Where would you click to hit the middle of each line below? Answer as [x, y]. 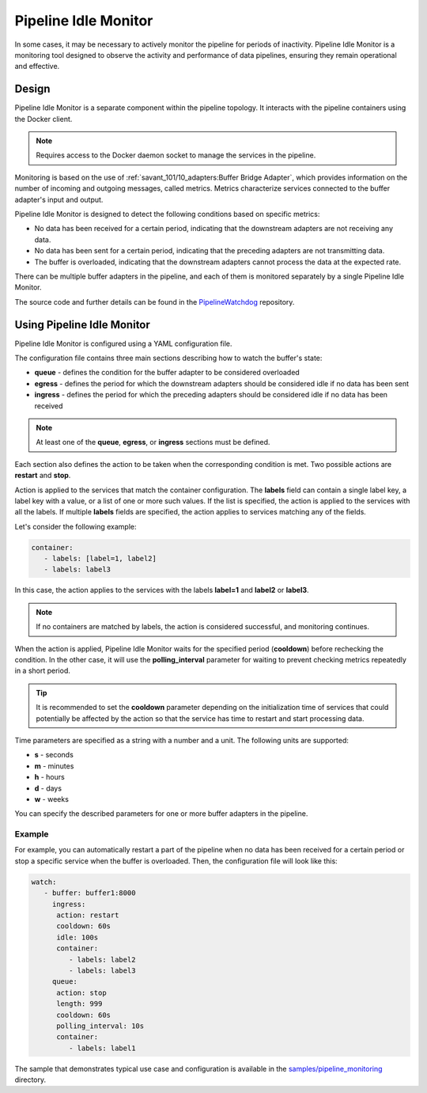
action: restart [88, 915]
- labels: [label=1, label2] [100, 559]
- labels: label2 [102, 959]
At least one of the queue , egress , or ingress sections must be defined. [153, 442]
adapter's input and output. [59, 199]
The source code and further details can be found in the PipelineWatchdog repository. [155, 302]
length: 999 [79, 1004]
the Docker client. [43, 119]
